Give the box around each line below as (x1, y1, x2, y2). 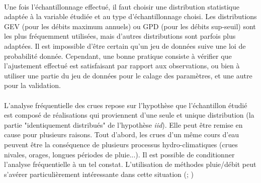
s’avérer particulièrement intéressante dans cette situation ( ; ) (4, 168, 194, 179)
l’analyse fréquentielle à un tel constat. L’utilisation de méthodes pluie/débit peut (4, 159, 256, 169)
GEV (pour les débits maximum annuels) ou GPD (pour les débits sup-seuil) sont (4, 21, 256, 31)
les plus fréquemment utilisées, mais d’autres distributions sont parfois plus (4, 31, 236, 41)
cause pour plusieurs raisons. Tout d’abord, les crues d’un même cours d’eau (4, 129, 239, 140)
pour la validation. (4, 80, 61, 90)
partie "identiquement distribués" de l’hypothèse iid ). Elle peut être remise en (4, 119, 243, 130)
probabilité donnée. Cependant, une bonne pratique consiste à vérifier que (4, 50, 232, 61)
